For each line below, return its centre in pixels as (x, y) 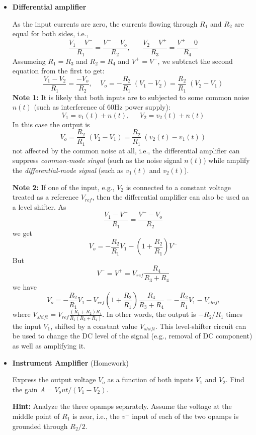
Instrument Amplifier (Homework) (70, 362)
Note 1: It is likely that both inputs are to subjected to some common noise (131, 97)
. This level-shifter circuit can (201, 326)
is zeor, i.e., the (96, 416)
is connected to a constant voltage (178, 187)
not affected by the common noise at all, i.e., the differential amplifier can (126, 150)
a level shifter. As (39, 206)
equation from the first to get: (58, 71)
